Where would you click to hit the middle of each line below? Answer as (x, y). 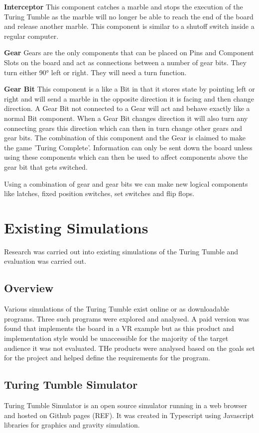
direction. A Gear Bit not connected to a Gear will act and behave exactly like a (127, 108)
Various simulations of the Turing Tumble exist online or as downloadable (117, 309)
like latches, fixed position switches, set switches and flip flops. (99, 193)
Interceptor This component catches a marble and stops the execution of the (124, 6)
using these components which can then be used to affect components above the (126, 157)
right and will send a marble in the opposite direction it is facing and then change (129, 98)
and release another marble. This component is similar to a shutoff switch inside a (129, 26)
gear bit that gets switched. (46, 166)
